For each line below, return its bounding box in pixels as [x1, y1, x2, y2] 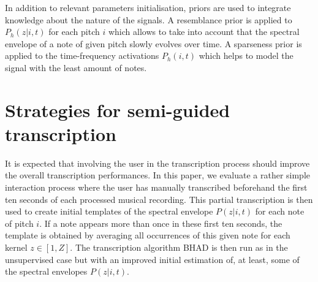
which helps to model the [199, 49, 293, 62]
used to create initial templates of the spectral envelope [5, 205, 213, 218]
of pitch [5, 216, 34, 229]
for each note [255, 205, 305, 218]
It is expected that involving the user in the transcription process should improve [5, 156, 310, 169]
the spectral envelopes [5, 265, 88, 278]
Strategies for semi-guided [5, 97, 230, 122]
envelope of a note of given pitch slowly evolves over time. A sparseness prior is [5, 37, 302, 50]
